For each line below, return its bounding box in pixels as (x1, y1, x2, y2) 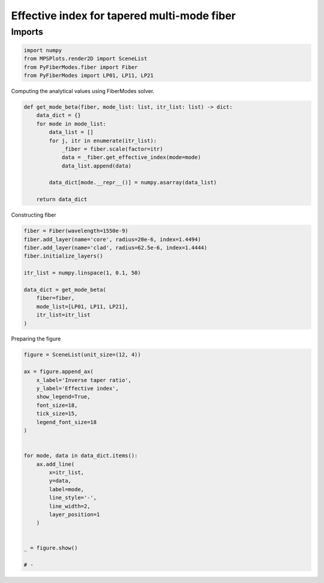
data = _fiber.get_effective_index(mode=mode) (61, 154, 201, 161)
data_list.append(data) (61, 162, 132, 169)
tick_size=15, (36, 410, 78, 417)
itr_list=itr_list (36, 312, 91, 318)
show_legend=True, (36, 393, 91, 400)
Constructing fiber (11, 211, 56, 219)
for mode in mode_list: (36, 120, 106, 127)
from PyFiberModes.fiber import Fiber (23, 64, 138, 70)
